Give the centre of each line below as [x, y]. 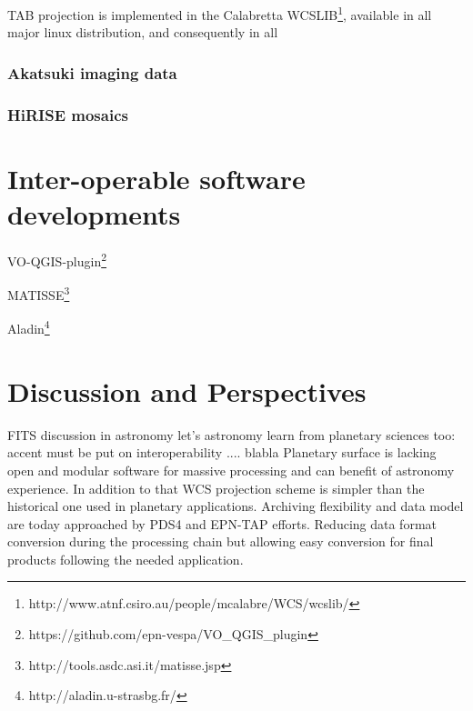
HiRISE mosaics [68, 114]
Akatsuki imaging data [92, 72]
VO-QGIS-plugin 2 [57, 259]
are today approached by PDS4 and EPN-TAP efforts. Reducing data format [222, 523]
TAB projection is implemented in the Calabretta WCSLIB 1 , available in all [220, 13]
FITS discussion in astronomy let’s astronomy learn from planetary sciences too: [231, 434]
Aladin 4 [29, 327]
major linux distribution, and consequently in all [143, 32]
